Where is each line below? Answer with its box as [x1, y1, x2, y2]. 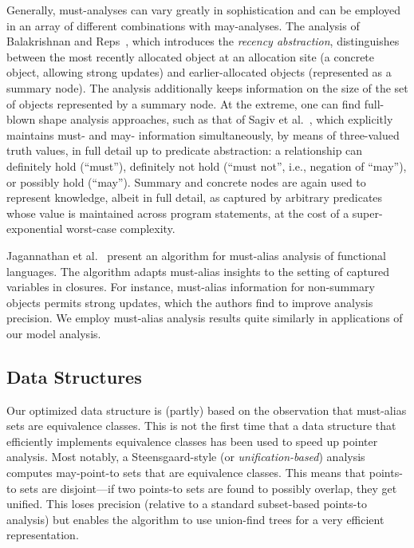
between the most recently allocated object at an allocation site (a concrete [6, 48, 375, 65]
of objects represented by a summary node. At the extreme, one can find [6, 95, 361, 112]
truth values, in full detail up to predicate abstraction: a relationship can [6, 142, 363, 159]
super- [352, 204, 383, 221]
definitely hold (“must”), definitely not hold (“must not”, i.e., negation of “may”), [6, 157, 407, 174]
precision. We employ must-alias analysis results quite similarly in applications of [6, 309, 403, 326]
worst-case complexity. [66, 220, 175, 237]
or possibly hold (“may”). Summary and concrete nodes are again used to [6, 173, 366, 190]
